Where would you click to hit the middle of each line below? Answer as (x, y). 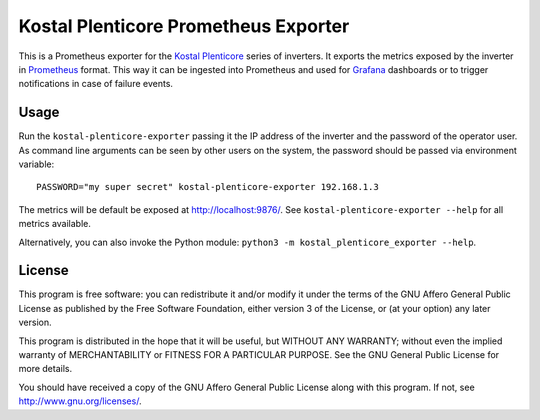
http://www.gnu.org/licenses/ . (80, 401)
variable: (36, 164)
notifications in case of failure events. (96, 84)
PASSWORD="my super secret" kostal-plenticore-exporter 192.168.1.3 (207, 187)
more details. (45, 369)
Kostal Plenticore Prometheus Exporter (184, 26)
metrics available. (55, 224)
